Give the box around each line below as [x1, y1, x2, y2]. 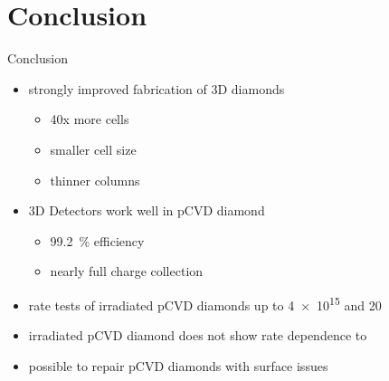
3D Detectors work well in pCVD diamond [28, 201, 265, 220]
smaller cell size [50, 139, 137, 158]
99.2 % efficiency [50, 231, 145, 250]
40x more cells [50, 110, 129, 129]
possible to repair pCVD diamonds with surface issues [28, 356, 328, 375]
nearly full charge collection [50, 262, 204, 281]
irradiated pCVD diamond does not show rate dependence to [28, 326, 367, 345]
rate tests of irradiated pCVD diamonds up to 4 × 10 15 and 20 [28, 292, 382, 314]
